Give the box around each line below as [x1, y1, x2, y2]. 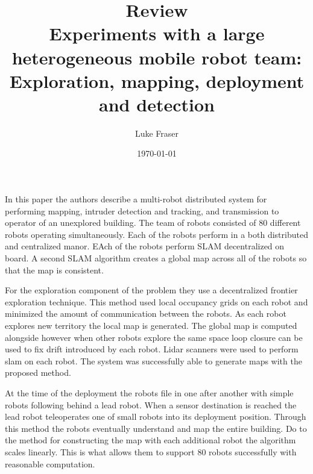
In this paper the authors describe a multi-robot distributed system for [5, 193, 267, 205]
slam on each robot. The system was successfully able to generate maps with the [5, 354, 302, 367]
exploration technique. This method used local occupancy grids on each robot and [5, 295, 308, 308]
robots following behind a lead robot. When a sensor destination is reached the [5, 398, 297, 411]
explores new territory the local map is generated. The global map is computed [5, 319, 297, 331]
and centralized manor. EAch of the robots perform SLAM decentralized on [5, 240, 285, 252]
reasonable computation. [5, 457, 95, 470]
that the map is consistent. [5, 263, 104, 276]
